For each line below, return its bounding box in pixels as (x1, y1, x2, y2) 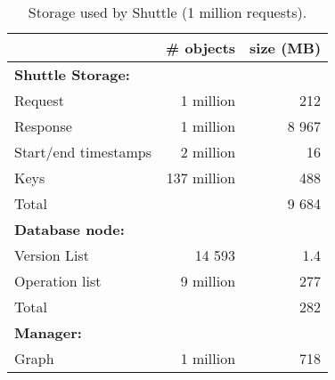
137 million (166, 167, 236, 188)
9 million (180, 271, 236, 291)
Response (14, 116, 72, 136)
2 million (180, 141, 236, 162)
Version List (14, 245, 90, 265)
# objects (166, 37, 236, 58)
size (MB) (249, 37, 322, 58)
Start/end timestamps (14, 141, 152, 162)
